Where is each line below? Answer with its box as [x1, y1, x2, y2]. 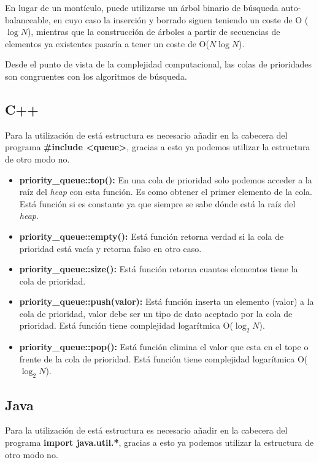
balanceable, [5, 13, 51, 26]
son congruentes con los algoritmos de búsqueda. [5, 69, 187, 82]
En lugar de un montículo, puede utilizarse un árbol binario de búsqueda [5, 1, 279, 13]
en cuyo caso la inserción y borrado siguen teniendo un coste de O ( [53, 13, 309, 26]
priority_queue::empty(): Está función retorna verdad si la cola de [19, 229, 284, 242]
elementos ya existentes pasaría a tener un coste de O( [5, 37, 209, 50]
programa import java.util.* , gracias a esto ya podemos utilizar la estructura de [5, 436, 314, 449]
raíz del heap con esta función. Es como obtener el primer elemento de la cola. [19, 185, 313, 198]
